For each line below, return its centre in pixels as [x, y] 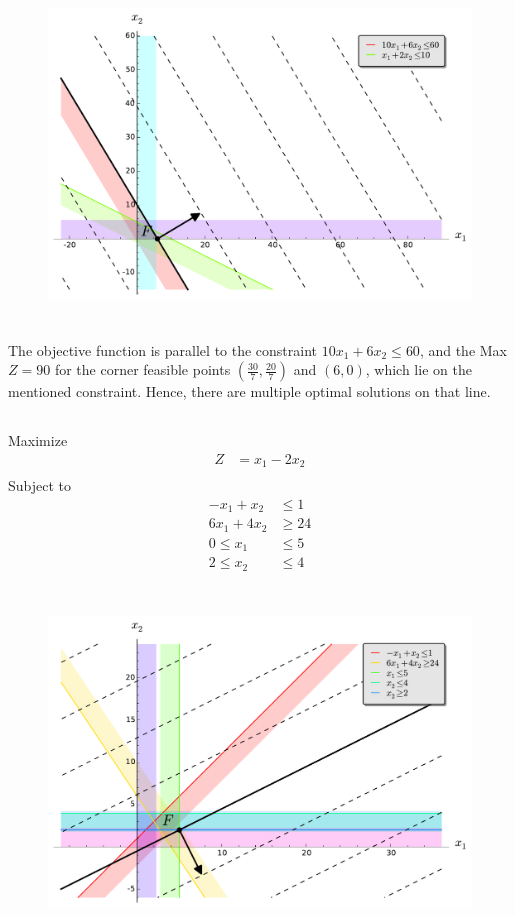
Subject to [40, 485]
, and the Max [463, 349]
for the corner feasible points [142, 369]
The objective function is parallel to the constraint [163, 349]
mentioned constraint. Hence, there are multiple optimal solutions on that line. [249, 391]
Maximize [38, 440]
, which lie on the [418, 369]
